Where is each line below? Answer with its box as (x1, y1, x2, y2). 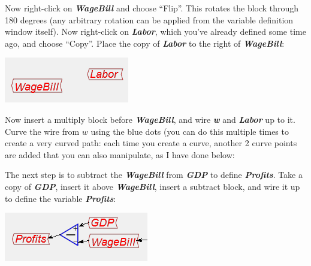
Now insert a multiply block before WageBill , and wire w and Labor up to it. (5, 113, 295, 125)
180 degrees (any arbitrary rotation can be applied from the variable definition (5, 13, 294, 26)
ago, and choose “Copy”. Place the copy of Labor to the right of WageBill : (5, 37, 285, 49)
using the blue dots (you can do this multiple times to (90, 125, 289, 137)
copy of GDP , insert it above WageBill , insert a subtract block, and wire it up (5, 180, 300, 192)
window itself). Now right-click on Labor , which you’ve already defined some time (5, 25, 306, 38)
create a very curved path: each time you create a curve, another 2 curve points (5, 137, 297, 149)
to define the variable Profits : (5, 192, 116, 204)
